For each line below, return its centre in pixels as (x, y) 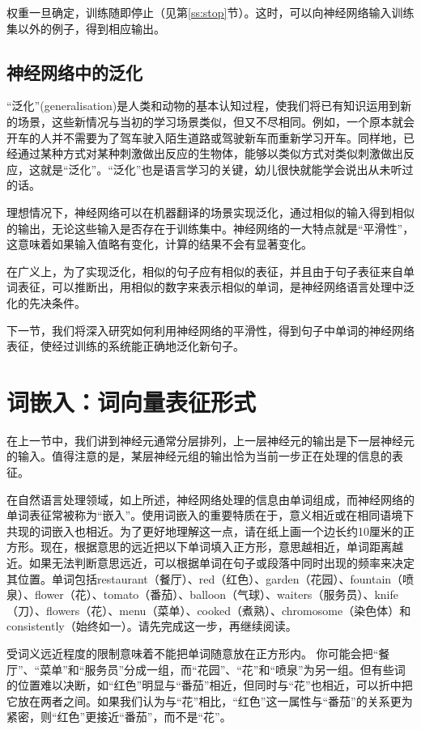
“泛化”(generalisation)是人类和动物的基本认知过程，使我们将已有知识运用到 (204, 106)
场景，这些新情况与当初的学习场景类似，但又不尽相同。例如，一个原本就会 (216, 121)
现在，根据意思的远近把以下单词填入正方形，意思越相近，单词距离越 (221, 547)
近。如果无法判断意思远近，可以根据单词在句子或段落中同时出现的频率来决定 (210, 562)
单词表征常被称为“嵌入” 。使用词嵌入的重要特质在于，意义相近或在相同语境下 (210, 515)
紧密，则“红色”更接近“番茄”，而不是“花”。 (119, 717)
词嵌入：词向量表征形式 (132, 401)
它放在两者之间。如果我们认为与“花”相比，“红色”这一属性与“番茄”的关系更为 (210, 700)
